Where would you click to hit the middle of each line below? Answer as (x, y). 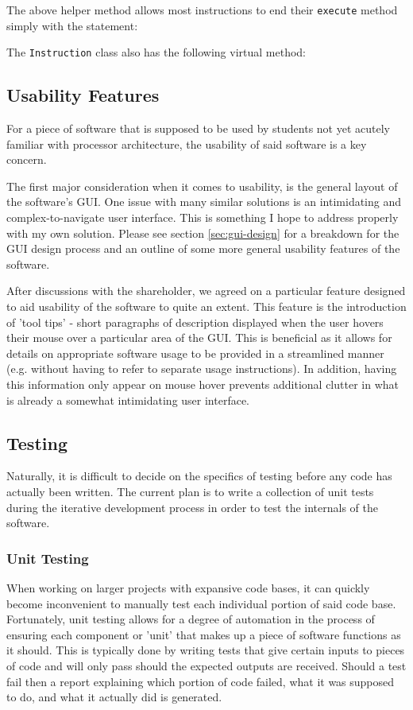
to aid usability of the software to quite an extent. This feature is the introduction (206, 307)
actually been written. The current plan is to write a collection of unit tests (190, 491)
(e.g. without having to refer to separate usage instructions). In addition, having (202, 369)
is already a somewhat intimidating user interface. (128, 400)
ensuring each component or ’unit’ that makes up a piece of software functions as (204, 634)
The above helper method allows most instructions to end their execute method (202, 10)
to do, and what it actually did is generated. (114, 697)
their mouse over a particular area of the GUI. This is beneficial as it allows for (199, 338)
